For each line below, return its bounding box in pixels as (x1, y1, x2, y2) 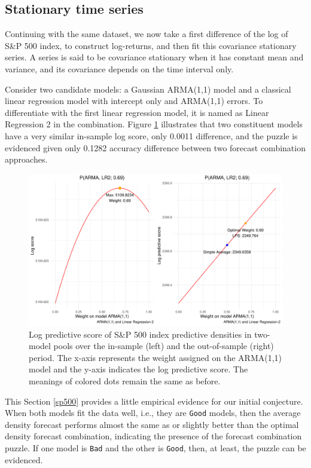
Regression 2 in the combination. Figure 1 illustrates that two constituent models (5, 118, 303, 130)
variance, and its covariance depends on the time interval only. (5, 62, 234, 75)
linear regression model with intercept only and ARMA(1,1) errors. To (5, 94, 263, 107)
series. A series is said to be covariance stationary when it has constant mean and (5, 51, 304, 63)
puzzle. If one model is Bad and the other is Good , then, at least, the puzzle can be (5, 441, 306, 454)
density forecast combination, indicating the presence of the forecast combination (5, 430, 302, 442)
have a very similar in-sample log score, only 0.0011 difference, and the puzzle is (5, 129, 298, 142)
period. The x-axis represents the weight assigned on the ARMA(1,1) (29, 351, 282, 363)
